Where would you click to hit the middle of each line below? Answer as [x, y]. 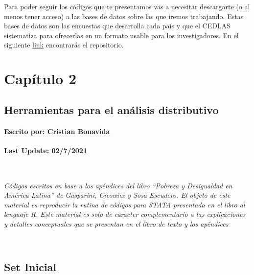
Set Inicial [30, 266]
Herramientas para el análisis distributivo [111, 109]
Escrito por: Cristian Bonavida [57, 131]
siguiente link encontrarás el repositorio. [64, 45]
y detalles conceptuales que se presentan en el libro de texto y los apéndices [116, 224]
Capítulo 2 [40, 79]
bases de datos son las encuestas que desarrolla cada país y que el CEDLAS [117, 26]
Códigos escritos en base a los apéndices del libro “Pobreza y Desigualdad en [118, 185]
